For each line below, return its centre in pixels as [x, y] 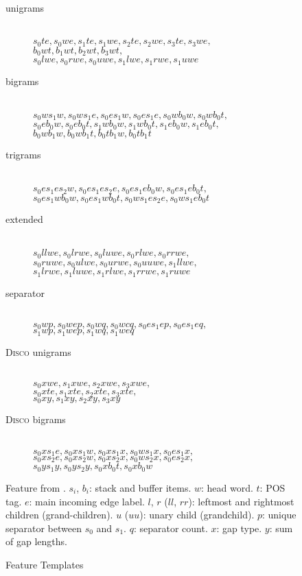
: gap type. [239, 528]
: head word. [227, 487]
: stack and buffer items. [140, 487]
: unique [279, 515]
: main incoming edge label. [87, 501]
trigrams [23, 155]
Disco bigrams [36, 419]
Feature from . [36, 487]
